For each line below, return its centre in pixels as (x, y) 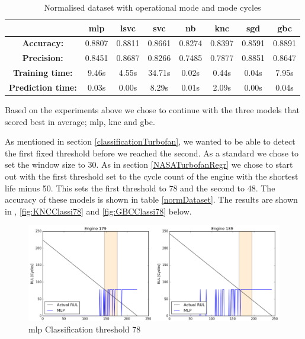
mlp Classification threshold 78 (85, 329)
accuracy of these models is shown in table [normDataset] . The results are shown (151, 199)
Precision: (43, 58)
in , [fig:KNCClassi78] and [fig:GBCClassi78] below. (98, 211)
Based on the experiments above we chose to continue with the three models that (152, 110)
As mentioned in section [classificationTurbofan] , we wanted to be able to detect (150, 141)
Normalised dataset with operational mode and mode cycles (152, 7)
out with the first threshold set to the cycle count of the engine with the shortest (152, 176)
